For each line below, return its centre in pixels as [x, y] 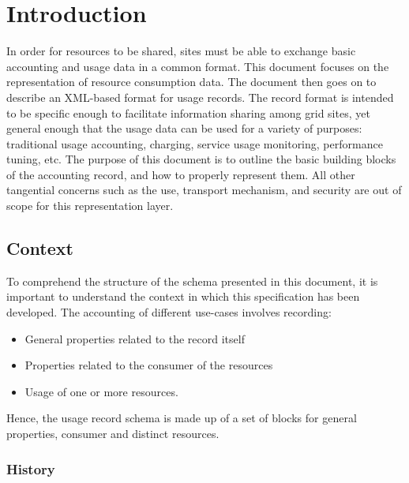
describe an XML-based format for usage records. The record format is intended [200, 97]
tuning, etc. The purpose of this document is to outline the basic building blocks [201, 159]
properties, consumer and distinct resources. [113, 434]
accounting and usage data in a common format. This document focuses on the [198, 66]
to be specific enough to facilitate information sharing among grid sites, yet [188, 112]
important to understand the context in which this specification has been [183, 296]
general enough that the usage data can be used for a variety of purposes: [184, 128]
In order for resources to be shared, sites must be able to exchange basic [181, 51]
